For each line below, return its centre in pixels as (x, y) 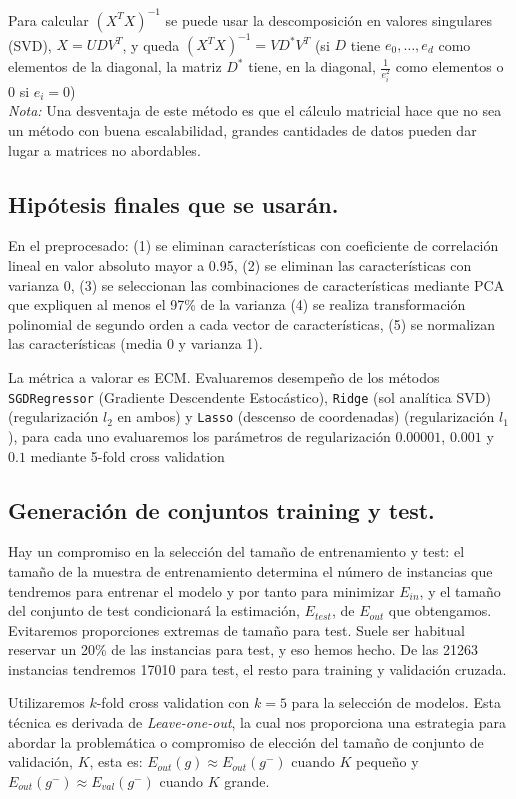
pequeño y (387, 761)
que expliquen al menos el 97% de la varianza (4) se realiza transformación (237, 304)
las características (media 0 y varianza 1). (135, 343)
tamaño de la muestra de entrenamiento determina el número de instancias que (250, 570)
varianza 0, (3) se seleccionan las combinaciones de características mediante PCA (256, 284)
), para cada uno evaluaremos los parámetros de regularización (199, 435)
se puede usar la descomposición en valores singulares (329, 19)
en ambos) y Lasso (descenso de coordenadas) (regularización (306, 416)
